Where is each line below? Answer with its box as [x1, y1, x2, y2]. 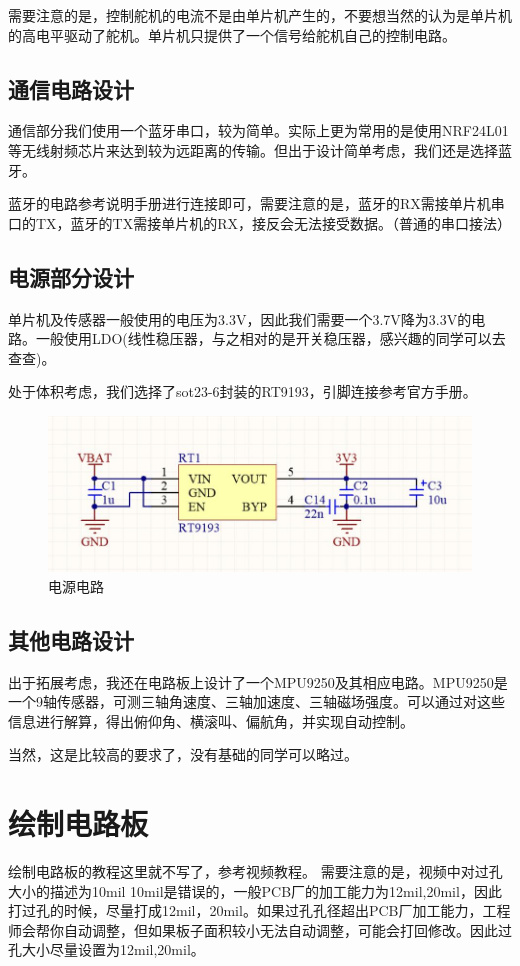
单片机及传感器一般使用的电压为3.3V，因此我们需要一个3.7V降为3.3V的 [8, 308, 472, 329]
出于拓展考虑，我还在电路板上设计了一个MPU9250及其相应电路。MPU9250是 [8, 671, 508, 692]
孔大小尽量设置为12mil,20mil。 [8, 939, 205, 960]
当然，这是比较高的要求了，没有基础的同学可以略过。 [8, 744, 358, 765]
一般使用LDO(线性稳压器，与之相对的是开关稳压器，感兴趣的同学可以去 [35, 328, 506, 349]
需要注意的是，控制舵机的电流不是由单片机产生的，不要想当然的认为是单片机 [8, 5, 512, 25]
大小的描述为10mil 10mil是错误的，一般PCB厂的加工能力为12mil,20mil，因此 [8, 880, 502, 901]
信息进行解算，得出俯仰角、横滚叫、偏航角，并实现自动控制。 [8, 710, 414, 731]
